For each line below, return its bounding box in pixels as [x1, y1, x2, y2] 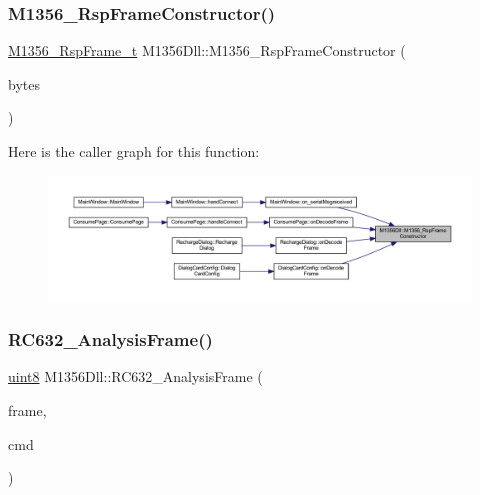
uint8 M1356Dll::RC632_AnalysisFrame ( [8, 366, 263, 387]
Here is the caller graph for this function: [8, 141, 260, 161]
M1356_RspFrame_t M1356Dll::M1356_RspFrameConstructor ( [8, 40, 406, 61]
